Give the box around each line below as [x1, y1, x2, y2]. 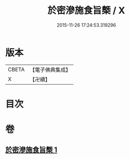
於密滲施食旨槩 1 [5, 146, 58, 154]
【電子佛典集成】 [29, 66, 71, 73]
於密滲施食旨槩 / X [47, 5, 125, 16]
